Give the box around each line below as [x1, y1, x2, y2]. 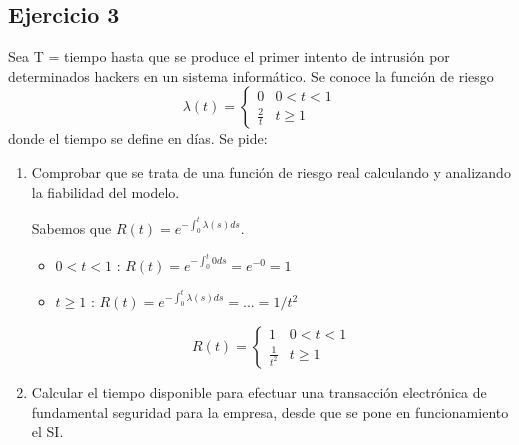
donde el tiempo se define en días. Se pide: [8, 128, 268, 149]
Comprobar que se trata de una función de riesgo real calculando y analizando [31, 161, 511, 182]
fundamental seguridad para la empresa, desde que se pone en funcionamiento [31, 401, 509, 422]
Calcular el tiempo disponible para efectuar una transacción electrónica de [31, 382, 487, 402]
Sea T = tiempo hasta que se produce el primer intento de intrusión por [8, 46, 450, 67]
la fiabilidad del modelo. [31, 181, 180, 202]
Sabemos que [31, 218, 112, 239]
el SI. [31, 421, 64, 442]
